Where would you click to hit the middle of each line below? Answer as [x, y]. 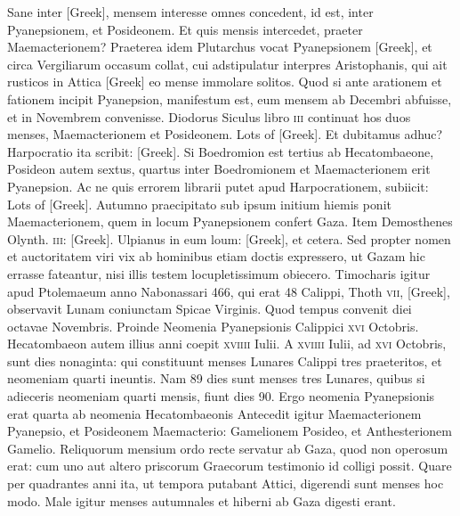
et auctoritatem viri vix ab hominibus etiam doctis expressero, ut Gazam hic [216, 256]
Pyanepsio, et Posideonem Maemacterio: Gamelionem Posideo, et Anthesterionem [230, 431]
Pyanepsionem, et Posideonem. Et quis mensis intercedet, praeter [185, 29]
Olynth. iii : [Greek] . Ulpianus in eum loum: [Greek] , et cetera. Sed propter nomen [229, 238]
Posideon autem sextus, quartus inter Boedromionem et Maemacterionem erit [219, 169]
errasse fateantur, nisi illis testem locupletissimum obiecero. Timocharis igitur [219, 273]
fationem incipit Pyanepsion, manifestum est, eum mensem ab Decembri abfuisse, [230, 98]
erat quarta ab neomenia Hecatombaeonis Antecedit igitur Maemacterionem [214, 413]
